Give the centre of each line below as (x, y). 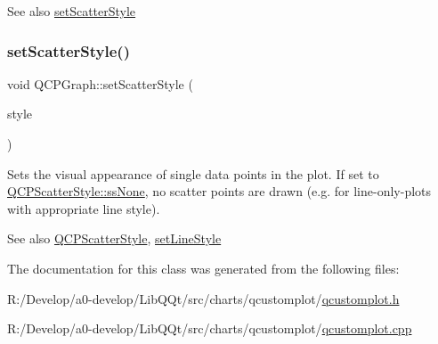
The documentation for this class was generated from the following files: (203, 268)
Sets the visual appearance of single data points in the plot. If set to (193, 173)
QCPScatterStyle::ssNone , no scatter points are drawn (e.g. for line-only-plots (219, 191)
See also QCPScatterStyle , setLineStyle (114, 238)
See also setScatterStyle (72, 11)
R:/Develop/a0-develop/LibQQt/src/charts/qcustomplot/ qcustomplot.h (203, 298)
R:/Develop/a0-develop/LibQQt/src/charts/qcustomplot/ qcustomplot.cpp (210, 328)
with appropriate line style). (84, 208)
